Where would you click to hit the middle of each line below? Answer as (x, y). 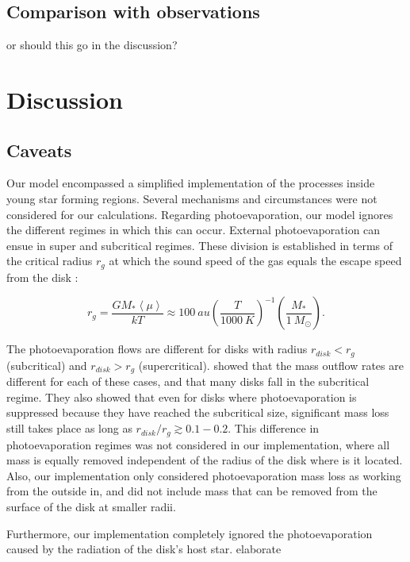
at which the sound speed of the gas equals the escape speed (255, 261)
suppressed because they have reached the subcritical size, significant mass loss (198, 412)
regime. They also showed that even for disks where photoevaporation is (182, 396)
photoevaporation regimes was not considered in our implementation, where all (198, 444)
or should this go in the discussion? (92, 45)
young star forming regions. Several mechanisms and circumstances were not (192, 198)
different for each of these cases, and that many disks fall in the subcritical (188, 381)
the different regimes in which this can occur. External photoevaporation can (194, 230)
